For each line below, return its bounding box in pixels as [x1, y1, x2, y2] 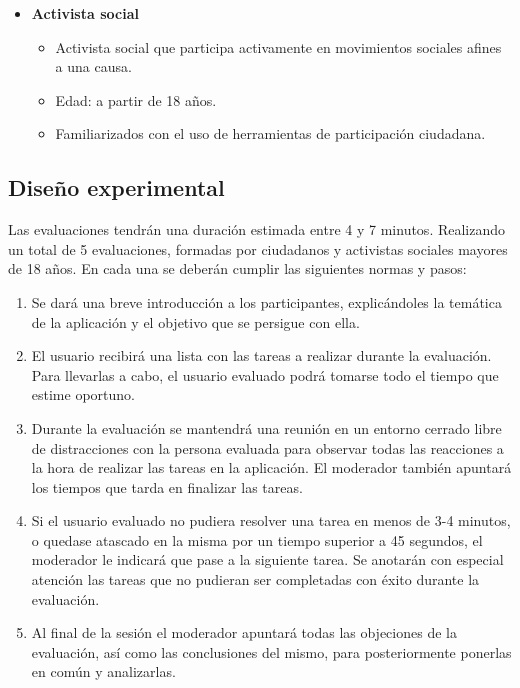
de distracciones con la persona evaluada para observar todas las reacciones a [31, 437, 504, 458]
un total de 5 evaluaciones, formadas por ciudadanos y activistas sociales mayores [8, 238, 508, 259]
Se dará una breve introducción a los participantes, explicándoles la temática [31, 291, 502, 312]
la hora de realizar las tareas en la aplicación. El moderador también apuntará [31, 457, 512, 478]
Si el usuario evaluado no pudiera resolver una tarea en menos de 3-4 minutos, [31, 510, 511, 531]
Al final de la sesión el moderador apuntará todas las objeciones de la [31, 622, 457, 643]
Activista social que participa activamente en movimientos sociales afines [55, 36, 502, 57]
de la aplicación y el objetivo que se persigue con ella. [31, 311, 360, 332]
